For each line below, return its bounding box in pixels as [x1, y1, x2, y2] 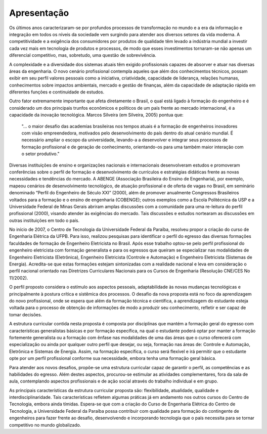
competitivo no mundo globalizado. [9, 422, 81, 428]
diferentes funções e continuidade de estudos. [9, 89, 105, 95]
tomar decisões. [9, 311, 42, 317]
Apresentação [9, 7, 69, 18]
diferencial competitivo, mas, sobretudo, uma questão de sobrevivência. [9, 52, 157, 58]
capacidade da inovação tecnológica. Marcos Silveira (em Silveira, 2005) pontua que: [9, 112, 184, 118]
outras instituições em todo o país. [9, 217, 80, 223]
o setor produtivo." [21, 151, 60, 157]
